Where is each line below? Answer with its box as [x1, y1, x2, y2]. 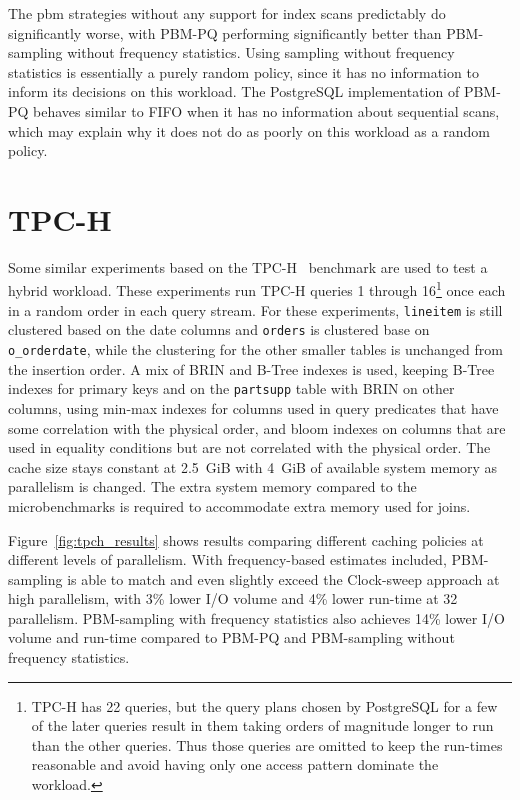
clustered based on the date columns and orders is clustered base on [8, 319, 430, 340]
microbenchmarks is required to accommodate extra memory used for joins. [8, 495, 471, 516]
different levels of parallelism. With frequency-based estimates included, [8, 549, 447, 570]
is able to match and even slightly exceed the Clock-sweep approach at [67, 568, 500, 589]
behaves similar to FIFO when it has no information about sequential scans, [33, 100, 500, 121]
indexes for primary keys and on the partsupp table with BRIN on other [8, 378, 455, 399]
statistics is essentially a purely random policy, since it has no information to [8, 61, 479, 82]
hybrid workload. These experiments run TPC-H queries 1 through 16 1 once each [8, 277, 506, 301]
